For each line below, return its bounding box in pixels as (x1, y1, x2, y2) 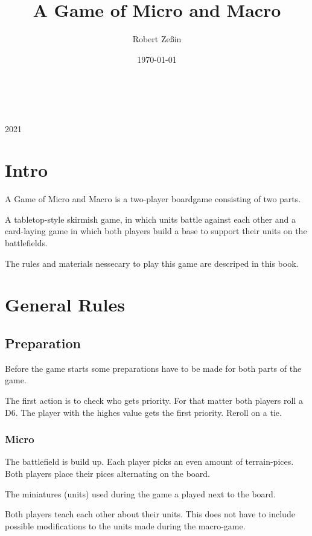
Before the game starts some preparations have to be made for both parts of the (5, 362, 302, 374)
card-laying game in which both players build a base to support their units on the (5, 225, 307, 237)
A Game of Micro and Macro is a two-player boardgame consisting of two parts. (5, 193, 301, 205)
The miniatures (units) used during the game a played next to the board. (5, 487, 276, 500)
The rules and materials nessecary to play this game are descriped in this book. (5, 257, 299, 269)
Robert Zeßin (132, 33, 182, 45)
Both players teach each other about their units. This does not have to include (5, 508, 295, 520)
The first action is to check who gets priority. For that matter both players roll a (5, 394, 303, 406)
